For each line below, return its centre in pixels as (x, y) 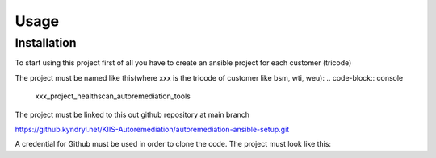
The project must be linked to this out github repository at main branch (132, 114)
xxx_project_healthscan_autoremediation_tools (113, 96)
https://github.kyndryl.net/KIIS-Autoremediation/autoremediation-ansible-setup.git (152, 129)
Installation (46, 43)
